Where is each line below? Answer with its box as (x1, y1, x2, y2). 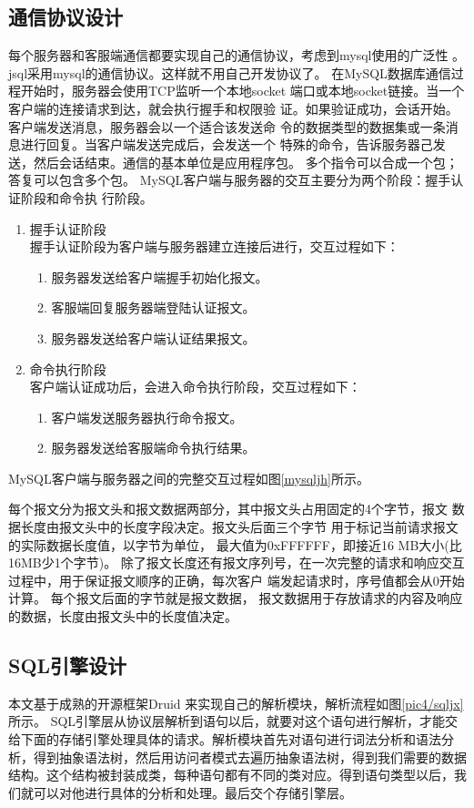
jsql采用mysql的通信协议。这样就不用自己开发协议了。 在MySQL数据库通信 (8, 63, 451, 82)
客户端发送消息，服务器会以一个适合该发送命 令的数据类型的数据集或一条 (8, 117, 446, 136)
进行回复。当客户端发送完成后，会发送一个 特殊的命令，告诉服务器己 (20, 135, 433, 154)
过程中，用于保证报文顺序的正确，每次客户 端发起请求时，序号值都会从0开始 (8, 570, 465, 589)
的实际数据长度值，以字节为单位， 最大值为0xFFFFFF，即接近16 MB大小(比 (8, 535, 462, 554)
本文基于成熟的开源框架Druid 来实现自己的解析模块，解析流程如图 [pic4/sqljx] (8, 693, 464, 712)
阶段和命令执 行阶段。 (20, 188, 153, 207)
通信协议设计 (8, 3, 123, 31)
